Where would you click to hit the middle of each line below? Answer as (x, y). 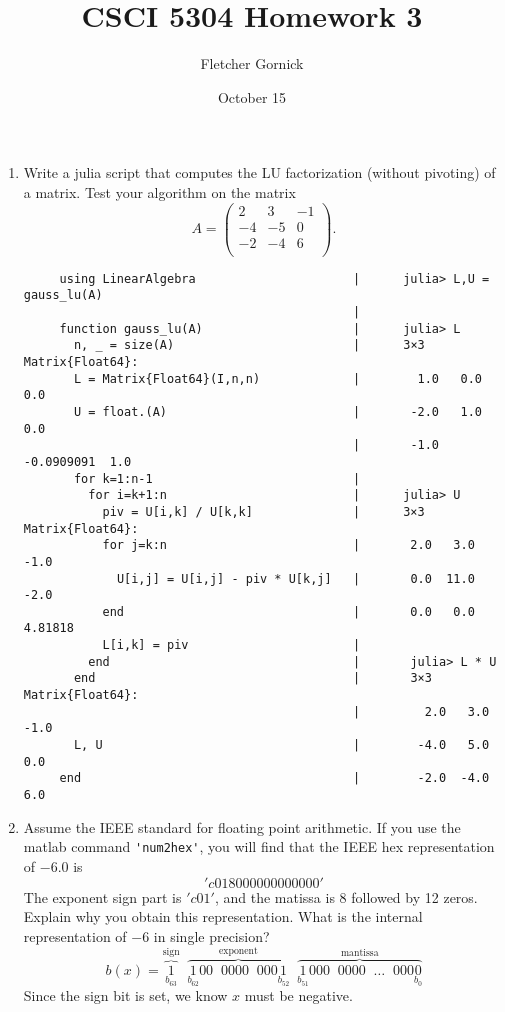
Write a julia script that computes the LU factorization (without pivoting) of (259, 172)
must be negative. (298, 995)
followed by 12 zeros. (414, 896)
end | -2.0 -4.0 (274, 778)
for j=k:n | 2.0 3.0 (288, 545)
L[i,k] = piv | (231, 645)
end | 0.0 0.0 (288, 611)
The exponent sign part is (102, 896)
